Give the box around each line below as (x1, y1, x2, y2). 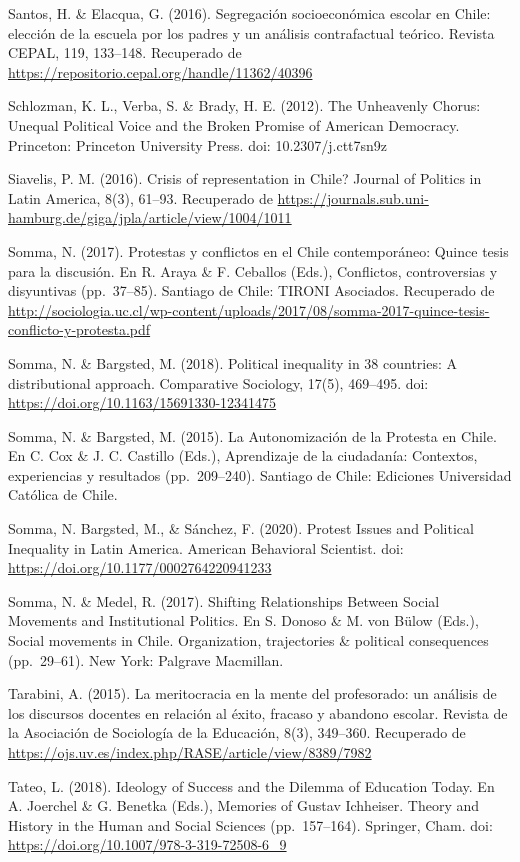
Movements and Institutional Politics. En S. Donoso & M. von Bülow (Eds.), (8, 610, 479, 631)
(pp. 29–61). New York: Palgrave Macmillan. (8, 649, 284, 670)
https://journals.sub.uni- (277, 187, 429, 208)
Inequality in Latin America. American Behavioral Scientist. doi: (8, 537, 404, 558)
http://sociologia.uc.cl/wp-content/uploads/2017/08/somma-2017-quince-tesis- (8, 299, 490, 320)
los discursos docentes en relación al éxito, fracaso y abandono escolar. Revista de (8, 702, 508, 723)
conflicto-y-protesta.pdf (8, 319, 151, 340)
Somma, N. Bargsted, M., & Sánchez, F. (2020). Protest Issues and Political (8, 518, 474, 539)
